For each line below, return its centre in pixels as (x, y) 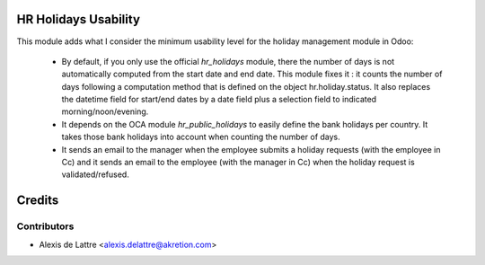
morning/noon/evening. (105, 111)
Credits (38, 201)
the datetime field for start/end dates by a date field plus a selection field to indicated (219, 100)
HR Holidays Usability (79, 19)
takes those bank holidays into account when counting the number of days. (201, 137)
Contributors (45, 226)
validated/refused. (95, 174)
